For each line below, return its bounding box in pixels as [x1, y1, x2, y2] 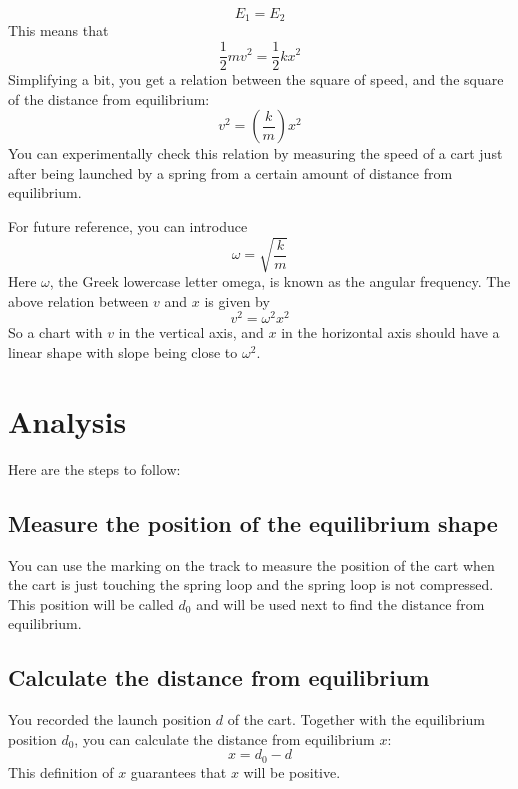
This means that [8, 20, 109, 41]
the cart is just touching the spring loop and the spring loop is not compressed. [8, 574, 494, 595]
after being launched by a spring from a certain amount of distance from [8, 162, 453, 183]
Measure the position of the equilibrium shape [8, 507, 498, 538]
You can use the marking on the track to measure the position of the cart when [8, 554, 495, 575]
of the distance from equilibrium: [8, 88, 210, 109]
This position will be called [8, 593, 174, 614]
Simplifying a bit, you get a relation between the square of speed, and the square [8, 69, 504, 90]
